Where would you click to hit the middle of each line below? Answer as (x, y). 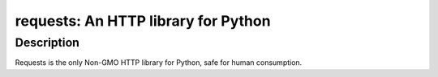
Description (47, 43)
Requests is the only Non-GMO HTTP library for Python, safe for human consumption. (159, 63)
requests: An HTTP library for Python (143, 21)
